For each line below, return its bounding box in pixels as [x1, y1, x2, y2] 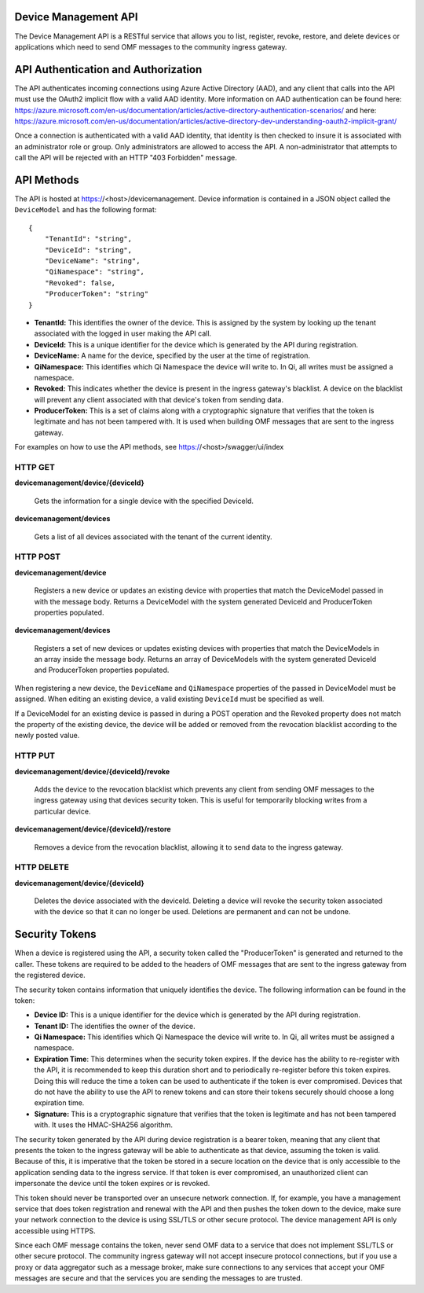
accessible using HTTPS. [14, 1226, 96, 1236]
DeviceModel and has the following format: [14, 205, 157, 215]
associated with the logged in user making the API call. [34, 329, 212, 338]
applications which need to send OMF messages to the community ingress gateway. [14, 42, 287, 51]
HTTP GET [14, 462, 55, 473]
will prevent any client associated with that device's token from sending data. [34, 395, 284, 404]
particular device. [34, 806, 91, 816]
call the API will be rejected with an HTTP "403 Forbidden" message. [14, 153, 237, 163]
